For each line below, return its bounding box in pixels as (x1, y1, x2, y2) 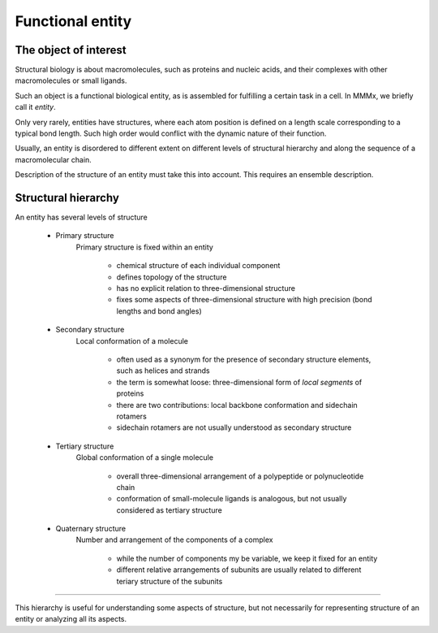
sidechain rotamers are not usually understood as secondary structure (116, 423, 352, 432)
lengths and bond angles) (116, 306, 202, 316)
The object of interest (15, 43, 127, 57)
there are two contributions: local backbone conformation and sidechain (116, 400, 359, 410)
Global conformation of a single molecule (75, 453, 214, 462)
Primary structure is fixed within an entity (75, 242, 214, 252)
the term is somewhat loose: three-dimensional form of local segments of (116, 377, 363, 387)
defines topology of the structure (116, 272, 227, 282)
